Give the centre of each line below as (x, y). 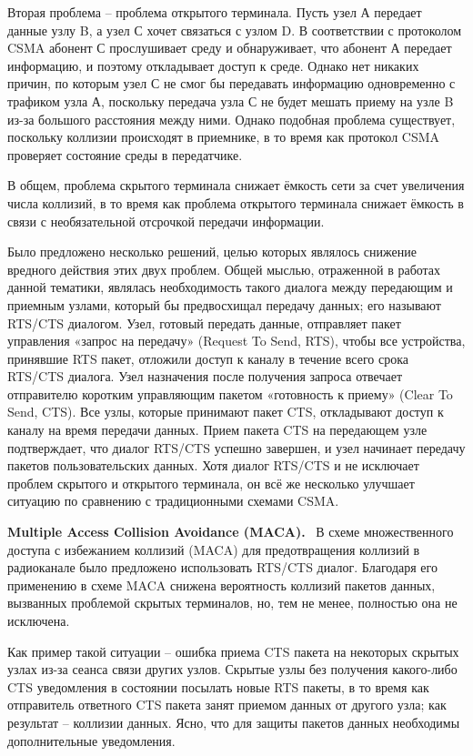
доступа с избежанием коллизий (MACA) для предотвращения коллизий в (214, 549)
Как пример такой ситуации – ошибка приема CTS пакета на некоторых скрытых (233, 651)
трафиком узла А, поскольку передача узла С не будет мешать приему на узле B (231, 101)
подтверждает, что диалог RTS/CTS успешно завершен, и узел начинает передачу (236, 447)
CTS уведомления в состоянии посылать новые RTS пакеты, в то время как (218, 686)
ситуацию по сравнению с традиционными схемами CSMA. (173, 501)
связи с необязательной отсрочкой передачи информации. (166, 221)
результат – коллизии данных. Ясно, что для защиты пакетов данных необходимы (234, 722)
